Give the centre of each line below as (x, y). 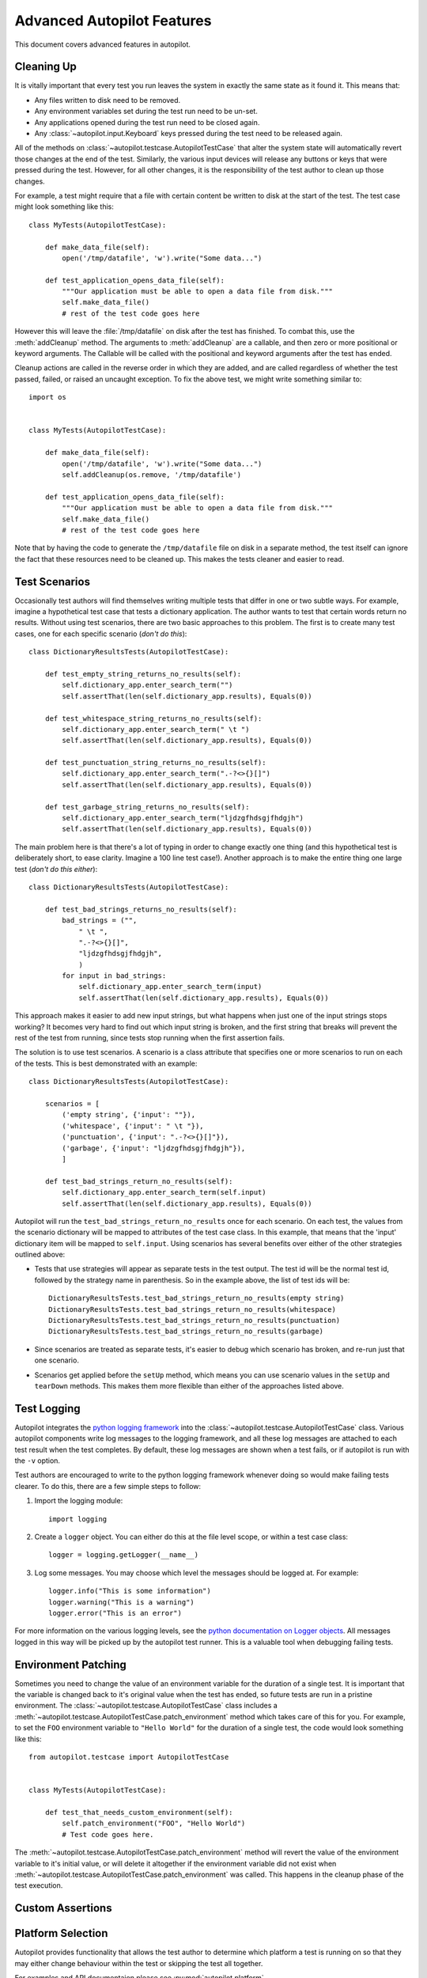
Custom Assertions (63, 1908)
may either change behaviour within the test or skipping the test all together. (139, 1963)
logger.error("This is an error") (115, 1613)
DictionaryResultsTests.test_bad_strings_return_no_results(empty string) (196, 1298)
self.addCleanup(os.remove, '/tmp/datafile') (151, 474)
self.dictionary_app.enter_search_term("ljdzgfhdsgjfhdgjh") (183, 818)
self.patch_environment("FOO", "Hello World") (154, 1823)
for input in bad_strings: (114, 976)
